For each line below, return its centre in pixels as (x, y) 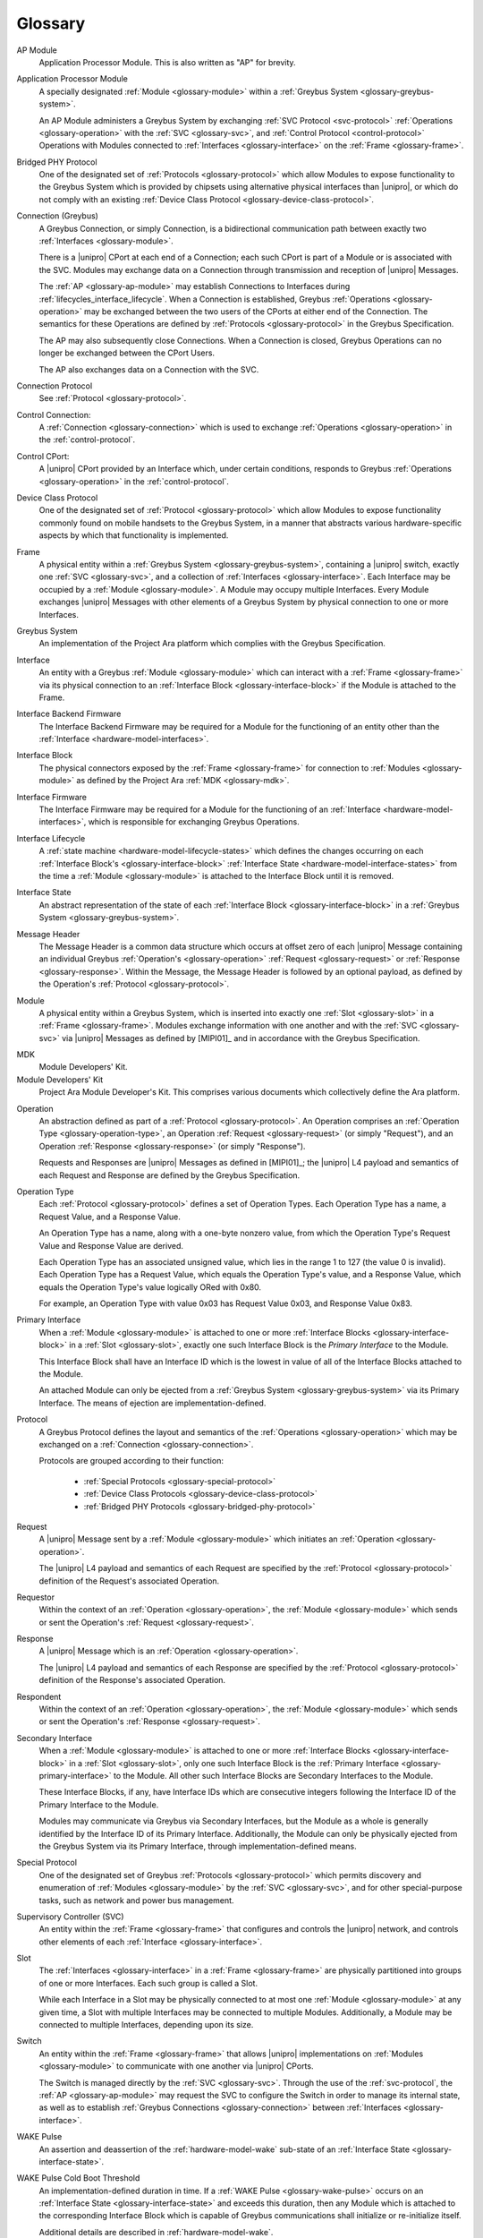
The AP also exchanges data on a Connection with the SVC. (149, 369)
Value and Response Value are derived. (111, 1245)
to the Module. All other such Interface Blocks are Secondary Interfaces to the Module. (273, 1775)
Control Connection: (54, 414)
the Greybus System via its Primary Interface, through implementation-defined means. (198, 1846)
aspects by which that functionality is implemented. (134, 535)
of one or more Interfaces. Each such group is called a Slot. (148, 1983)
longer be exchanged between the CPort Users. (127, 353)
